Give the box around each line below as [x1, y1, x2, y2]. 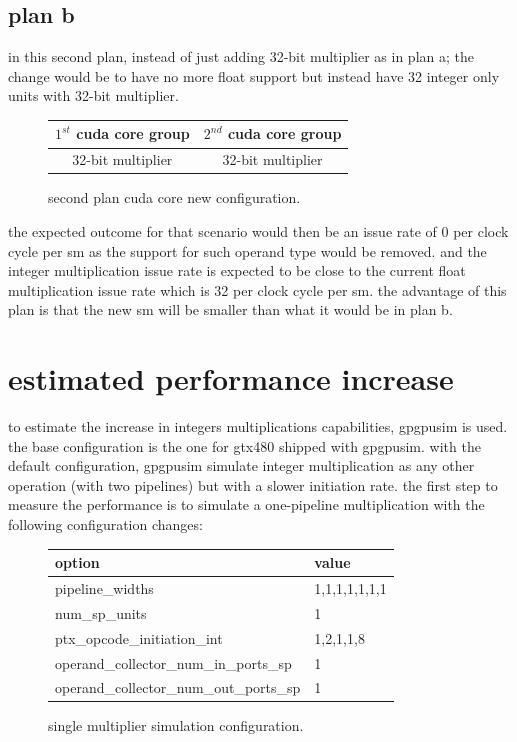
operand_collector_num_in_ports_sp [55, 652, 292, 673]
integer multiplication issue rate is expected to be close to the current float [8, 260, 466, 281]
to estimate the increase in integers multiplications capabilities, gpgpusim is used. [8, 416, 508, 437]
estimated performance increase [8, 358, 454, 399]
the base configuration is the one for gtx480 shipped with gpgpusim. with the [8, 435, 481, 456]
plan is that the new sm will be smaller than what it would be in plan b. [8, 299, 453, 320]
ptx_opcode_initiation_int [55, 627, 223, 648]
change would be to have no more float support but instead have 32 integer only [8, 65, 500, 86]
